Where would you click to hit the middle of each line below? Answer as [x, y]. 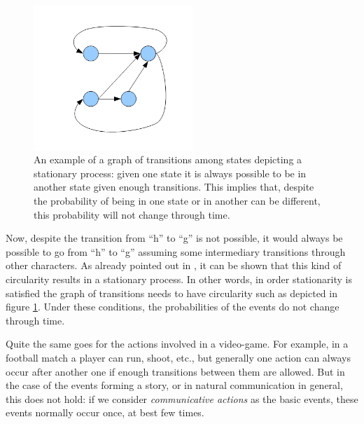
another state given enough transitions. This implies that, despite [174, 187]
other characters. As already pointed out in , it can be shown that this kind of [174, 265]
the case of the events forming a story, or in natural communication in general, [174, 385]
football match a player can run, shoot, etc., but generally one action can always [178, 357]
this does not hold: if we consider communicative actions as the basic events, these [182, 398]
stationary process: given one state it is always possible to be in [170, 173]
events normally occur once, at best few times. [105, 412]
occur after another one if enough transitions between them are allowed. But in [175, 371]
